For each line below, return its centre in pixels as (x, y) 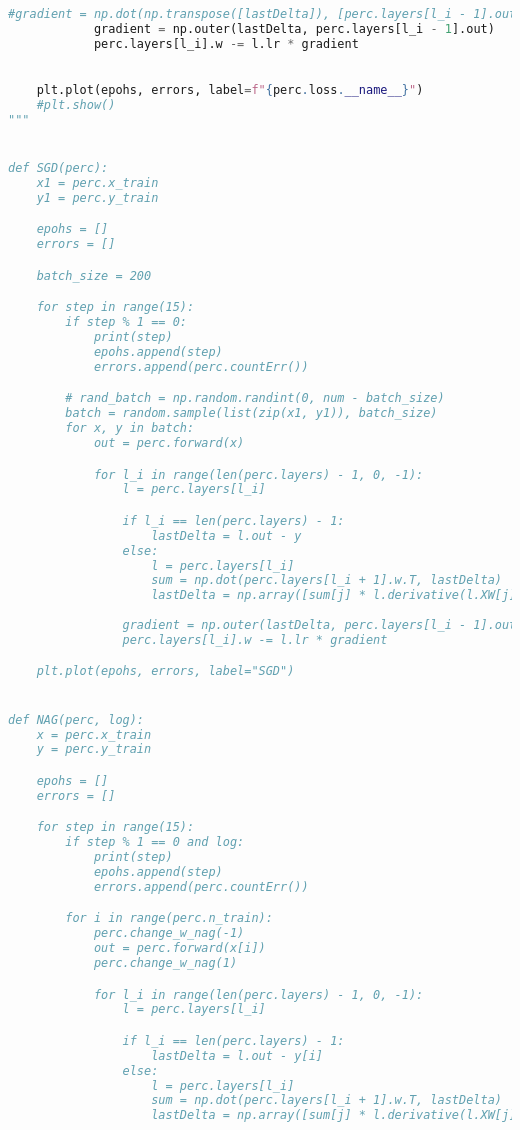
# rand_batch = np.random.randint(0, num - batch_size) (255, 398)
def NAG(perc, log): (76, 719)
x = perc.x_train (94, 734)
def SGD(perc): (58, 168)
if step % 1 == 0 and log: (155, 842)
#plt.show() (76, 105)
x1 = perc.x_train (97, 182)
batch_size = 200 (94, 275)
